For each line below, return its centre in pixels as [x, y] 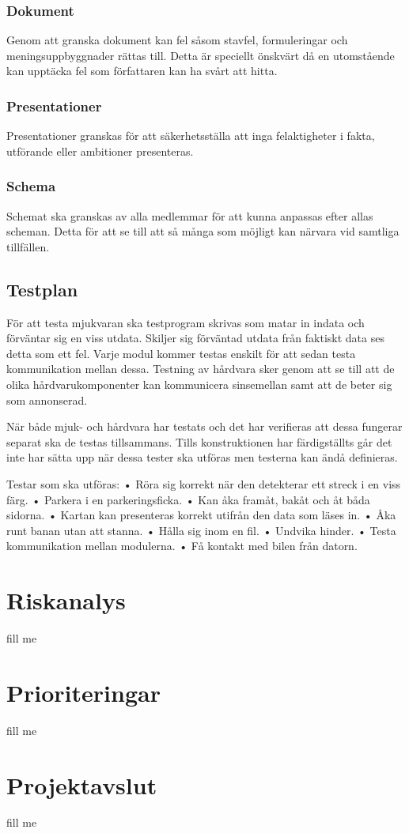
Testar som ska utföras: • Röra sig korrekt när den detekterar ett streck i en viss [204, 483]
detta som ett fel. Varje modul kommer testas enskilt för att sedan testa [181, 353]
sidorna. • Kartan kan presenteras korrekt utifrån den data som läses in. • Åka [201, 515]
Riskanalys [66, 600]
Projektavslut [82, 784]
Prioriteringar [83, 692]
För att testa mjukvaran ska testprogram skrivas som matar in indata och [186, 322]
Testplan [42, 289]
